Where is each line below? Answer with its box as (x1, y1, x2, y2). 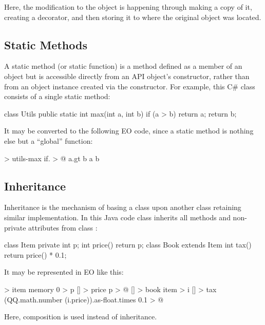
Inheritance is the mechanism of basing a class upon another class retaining (4, 202, 241, 213)
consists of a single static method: (4, 91, 110, 102)
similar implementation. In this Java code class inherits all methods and (4, 212, 231, 222)
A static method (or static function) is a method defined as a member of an (4, 61, 242, 71)
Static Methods (4, 36, 87, 52)
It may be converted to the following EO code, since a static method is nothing (4, 125, 254, 136)
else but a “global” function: (4, 135, 93, 146)
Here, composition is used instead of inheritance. (4, 311, 157, 322)
